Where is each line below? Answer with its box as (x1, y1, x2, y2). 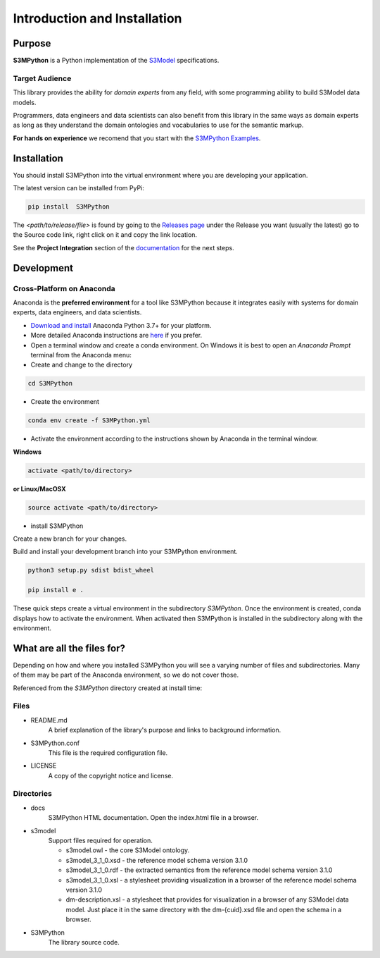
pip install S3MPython (27, 203, 110, 211)
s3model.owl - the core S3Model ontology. (65, 846, 190, 854)
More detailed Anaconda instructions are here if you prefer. (30, 331, 203, 340)
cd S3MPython (27, 379, 73, 388)
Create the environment (30, 398, 100, 406)
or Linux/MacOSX (13, 484, 66, 493)
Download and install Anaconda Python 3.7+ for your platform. (30, 321, 212, 329)
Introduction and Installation (13, 11, 182, 26)
